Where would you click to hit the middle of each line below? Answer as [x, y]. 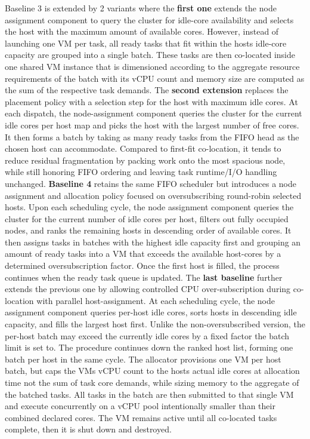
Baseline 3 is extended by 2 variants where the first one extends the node [141, 8]
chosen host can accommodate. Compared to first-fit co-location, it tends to [143, 148]
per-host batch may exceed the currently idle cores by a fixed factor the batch [147, 335]
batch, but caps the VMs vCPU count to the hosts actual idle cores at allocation [152, 371]
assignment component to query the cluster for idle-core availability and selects [149, 19]
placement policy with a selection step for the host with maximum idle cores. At [151, 101]
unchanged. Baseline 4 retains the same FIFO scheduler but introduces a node [151, 183]
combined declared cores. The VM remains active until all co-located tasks [141, 417]
